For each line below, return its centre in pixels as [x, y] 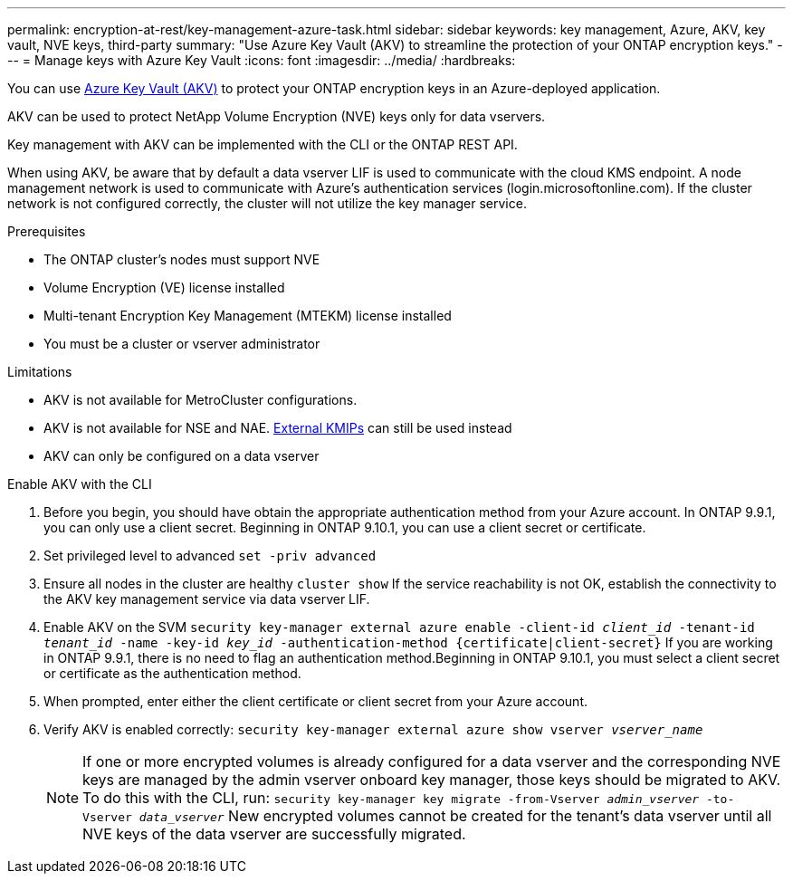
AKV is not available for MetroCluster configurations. [201, 400]
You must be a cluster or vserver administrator [182, 344]
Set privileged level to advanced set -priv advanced [210, 555]
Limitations [40, 372]
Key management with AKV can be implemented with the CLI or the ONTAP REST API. [263, 144]
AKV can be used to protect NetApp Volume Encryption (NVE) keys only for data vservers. [277, 116]
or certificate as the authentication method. [172, 673]
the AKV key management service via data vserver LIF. [207, 599]
